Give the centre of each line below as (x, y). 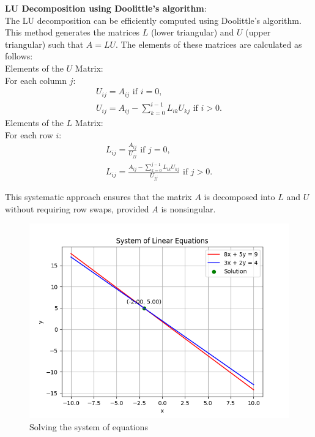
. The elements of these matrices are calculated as (209, 44)
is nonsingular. (188, 208)
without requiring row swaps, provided (77, 208)
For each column (36, 80)
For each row (29, 134)
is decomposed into (239, 196)
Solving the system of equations (89, 426)
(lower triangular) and (192, 32)
